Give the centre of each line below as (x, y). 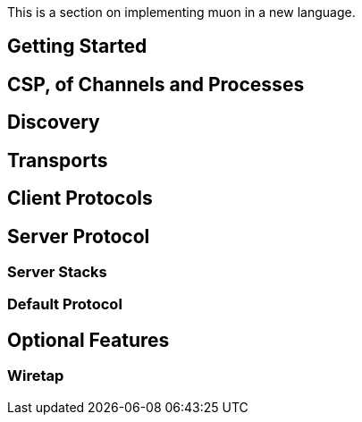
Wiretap (36, 376)
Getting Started (77, 46)
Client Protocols (80, 198)
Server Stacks (57, 271)
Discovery (54, 122)
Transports (58, 160)
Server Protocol (79, 236)
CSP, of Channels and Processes (156, 84)
